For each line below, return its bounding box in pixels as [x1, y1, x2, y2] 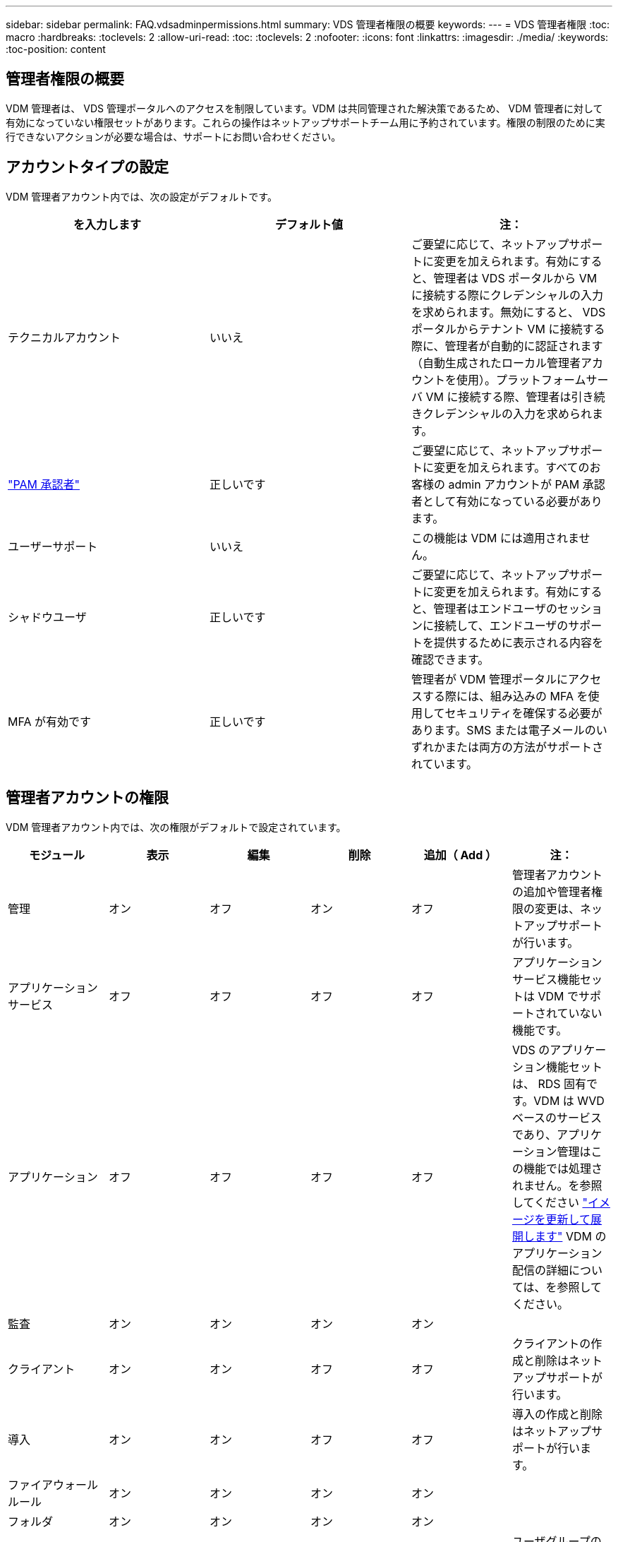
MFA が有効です [8, 714, 91, 729]
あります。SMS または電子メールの [411, 722, 596, 737]
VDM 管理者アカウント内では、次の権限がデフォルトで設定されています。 [6, 820, 346, 833]
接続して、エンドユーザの [433, 618, 569, 633]
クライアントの [511, 1336, 591, 1351]
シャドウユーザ [8, 609, 87, 624]
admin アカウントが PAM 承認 [448, 477, 605, 491]
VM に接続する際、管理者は [425, 389, 571, 404]
